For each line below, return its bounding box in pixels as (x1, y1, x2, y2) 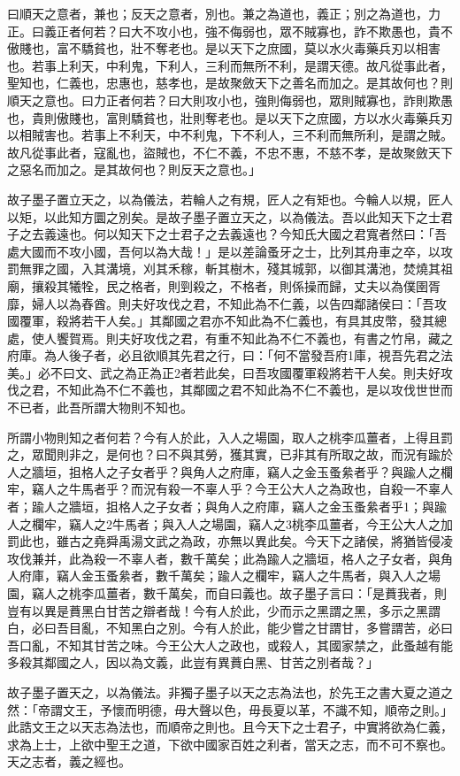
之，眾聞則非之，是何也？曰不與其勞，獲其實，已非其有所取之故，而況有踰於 (7, 445, 453, 464)
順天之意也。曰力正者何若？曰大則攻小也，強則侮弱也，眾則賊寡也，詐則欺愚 (7, 90, 453, 109)
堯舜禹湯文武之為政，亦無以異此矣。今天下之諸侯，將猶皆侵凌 (93, 532, 453, 550)
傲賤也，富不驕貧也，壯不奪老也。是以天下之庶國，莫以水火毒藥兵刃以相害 (7, 39, 441, 58)
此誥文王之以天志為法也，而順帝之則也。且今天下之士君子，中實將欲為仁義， (7, 718, 453, 736)
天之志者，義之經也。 (7, 752, 131, 771)
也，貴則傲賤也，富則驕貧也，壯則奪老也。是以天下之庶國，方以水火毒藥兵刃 (7, 108, 453, 127)
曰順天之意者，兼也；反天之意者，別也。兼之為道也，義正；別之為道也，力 (7, 4, 441, 22)
